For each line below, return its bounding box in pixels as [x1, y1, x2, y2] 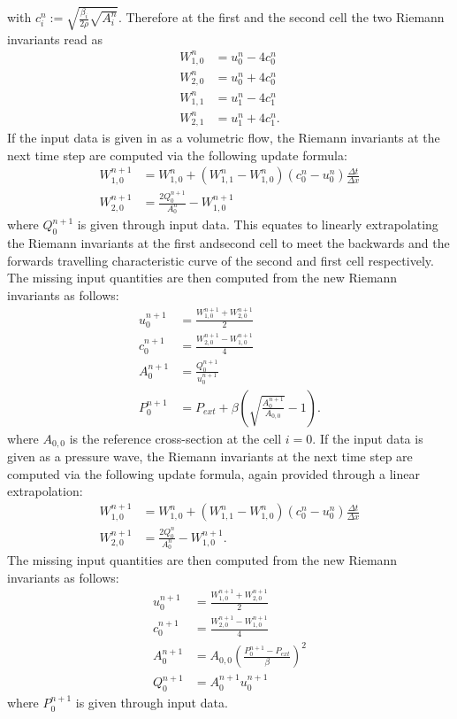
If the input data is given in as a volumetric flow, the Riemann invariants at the [7, 128, 440, 147]
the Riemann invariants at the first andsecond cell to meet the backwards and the [7, 234, 450, 252]
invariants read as [7, 29, 103, 48]
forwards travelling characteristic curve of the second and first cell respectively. [7, 251, 434, 269]
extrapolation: [7, 482, 83, 500]
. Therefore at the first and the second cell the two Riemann [118, 8, 445, 27]
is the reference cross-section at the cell [69, 429, 282, 447]
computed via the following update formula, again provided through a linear [7, 464, 420, 483]
